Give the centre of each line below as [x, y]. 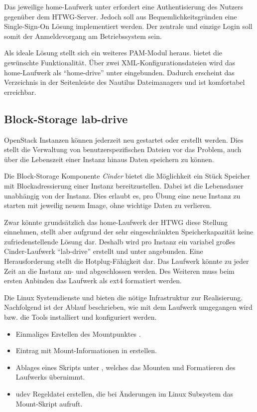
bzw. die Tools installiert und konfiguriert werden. [80, 317]
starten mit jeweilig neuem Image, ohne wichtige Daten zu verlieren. [108, 205]
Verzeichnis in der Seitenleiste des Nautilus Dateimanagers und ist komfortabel [125, 82]
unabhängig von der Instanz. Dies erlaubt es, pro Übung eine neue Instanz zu [122, 195]
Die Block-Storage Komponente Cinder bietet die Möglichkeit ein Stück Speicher [127, 176]
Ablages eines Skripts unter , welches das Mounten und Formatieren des [126, 367]
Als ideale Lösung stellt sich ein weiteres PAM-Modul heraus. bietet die [113, 53]
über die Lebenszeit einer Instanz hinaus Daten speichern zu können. [109, 159]
